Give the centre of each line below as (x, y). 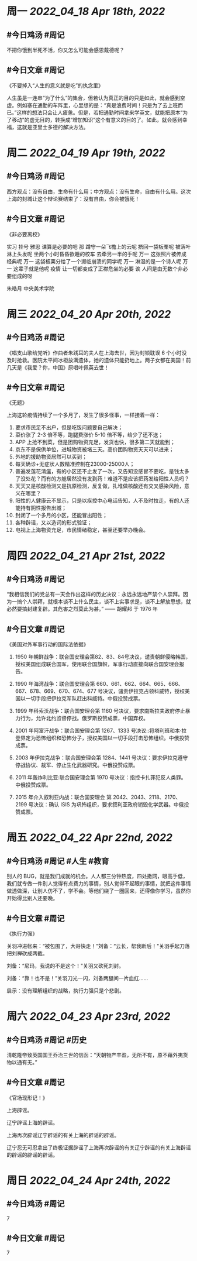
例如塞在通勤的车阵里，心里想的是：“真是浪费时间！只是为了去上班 (97, 105)
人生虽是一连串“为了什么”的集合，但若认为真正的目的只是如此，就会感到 (94, 98)
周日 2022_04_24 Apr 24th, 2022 (89, 1181)
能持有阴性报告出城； (41, 508)
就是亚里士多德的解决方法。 (55, 127)
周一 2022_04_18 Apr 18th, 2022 (86, 11)
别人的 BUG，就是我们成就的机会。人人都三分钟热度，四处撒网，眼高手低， (97, 876)
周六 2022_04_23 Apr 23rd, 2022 (89, 1017)
